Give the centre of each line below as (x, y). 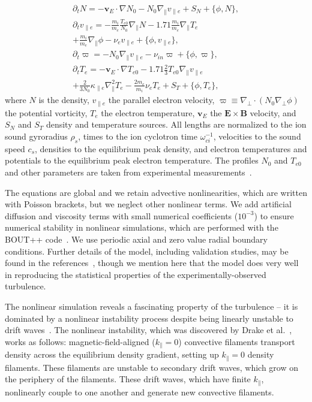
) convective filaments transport (237, 341)
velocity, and (273, 112)
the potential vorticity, (46, 112)
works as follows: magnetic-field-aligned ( (80, 341)
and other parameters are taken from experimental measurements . (128, 172)
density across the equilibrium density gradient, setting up (112, 354)
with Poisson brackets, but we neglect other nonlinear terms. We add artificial (148, 204)
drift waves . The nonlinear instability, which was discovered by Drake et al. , (148, 330)
